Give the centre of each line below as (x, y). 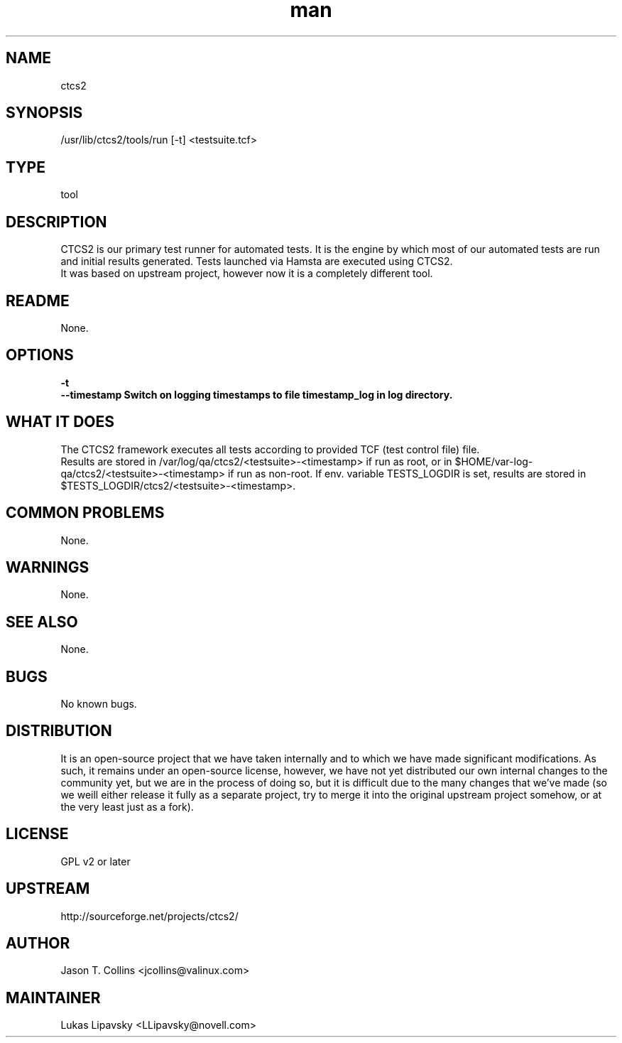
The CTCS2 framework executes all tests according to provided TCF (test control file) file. (270, 449)
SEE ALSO (42, 622)
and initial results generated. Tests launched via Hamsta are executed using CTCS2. (257, 261)
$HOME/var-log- (494, 461)
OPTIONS (40, 355)
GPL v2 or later (96, 861)
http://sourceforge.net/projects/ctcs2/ (149, 916)
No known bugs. (99, 704)
